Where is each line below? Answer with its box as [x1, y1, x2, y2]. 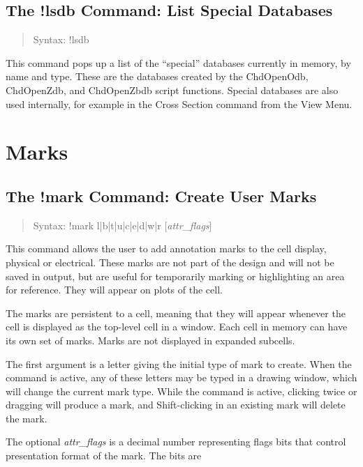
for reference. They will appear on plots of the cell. [6, 282, 223, 297]
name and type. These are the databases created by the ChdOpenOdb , [6, 69, 309, 84]
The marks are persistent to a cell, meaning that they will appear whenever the [6, 305, 346, 320]
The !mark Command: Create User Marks [6, 185, 317, 206]
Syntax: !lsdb [33, 32, 89, 47]
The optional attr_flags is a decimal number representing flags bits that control [6, 434, 346, 449]
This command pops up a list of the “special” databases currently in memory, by [6, 55, 351, 70]
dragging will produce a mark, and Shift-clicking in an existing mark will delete [6, 397, 346, 412]
